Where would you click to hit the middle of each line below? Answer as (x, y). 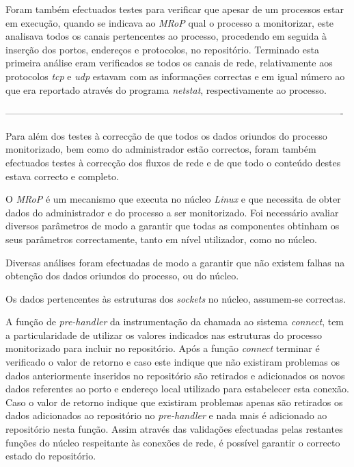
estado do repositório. (51, 456)
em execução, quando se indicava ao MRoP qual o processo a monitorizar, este (170, 22)
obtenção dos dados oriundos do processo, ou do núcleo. (122, 276)
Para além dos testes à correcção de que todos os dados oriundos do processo (166, 135)
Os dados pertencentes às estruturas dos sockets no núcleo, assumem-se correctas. (176, 298)
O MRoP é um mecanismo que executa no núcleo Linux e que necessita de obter (173, 199)
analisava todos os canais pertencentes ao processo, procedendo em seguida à (166, 36)
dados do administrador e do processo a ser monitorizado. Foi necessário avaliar (172, 212)
